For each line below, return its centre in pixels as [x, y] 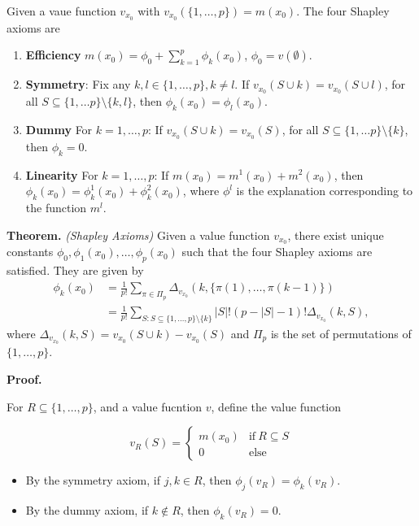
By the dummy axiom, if [87, 510]
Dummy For [59, 129]
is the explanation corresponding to [325, 191]
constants [30, 252]
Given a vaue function [61, 11]
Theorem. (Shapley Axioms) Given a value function [138, 235]
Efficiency [53, 55]
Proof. [24, 379]
